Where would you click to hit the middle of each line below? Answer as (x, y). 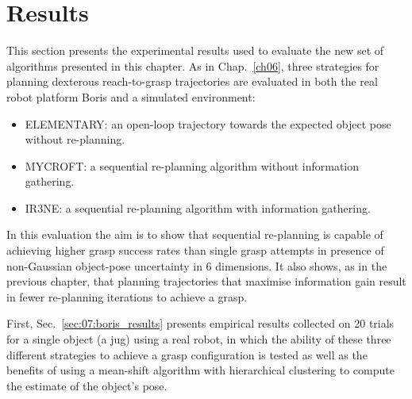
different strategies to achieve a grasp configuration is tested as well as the (187, 354)
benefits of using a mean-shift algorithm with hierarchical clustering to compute (200, 370)
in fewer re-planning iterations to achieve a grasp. (127, 296)
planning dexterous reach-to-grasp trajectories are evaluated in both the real (192, 81)
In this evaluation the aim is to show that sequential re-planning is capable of (195, 234)
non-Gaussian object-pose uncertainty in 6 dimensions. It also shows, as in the (197, 265)
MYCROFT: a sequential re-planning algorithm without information (192, 165)
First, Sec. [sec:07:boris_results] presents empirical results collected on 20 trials (200, 323)
